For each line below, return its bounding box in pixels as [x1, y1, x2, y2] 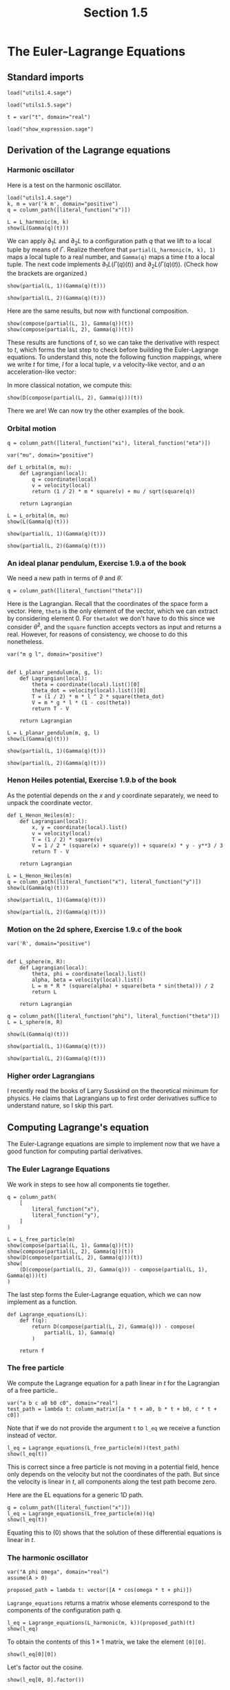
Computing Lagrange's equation [7, 1121, 149, 1133]
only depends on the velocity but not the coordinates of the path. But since [7, 1470, 220, 1478]
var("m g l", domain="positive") [7, 651, 103, 658]
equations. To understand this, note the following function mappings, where [7, 353, 222, 361]
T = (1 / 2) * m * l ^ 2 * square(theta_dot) [32, 693, 165, 700]
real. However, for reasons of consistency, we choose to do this [7, 630, 188, 638]
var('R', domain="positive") [7, 940, 91, 947]
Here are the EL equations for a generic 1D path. [7, 1490, 144, 1499]
